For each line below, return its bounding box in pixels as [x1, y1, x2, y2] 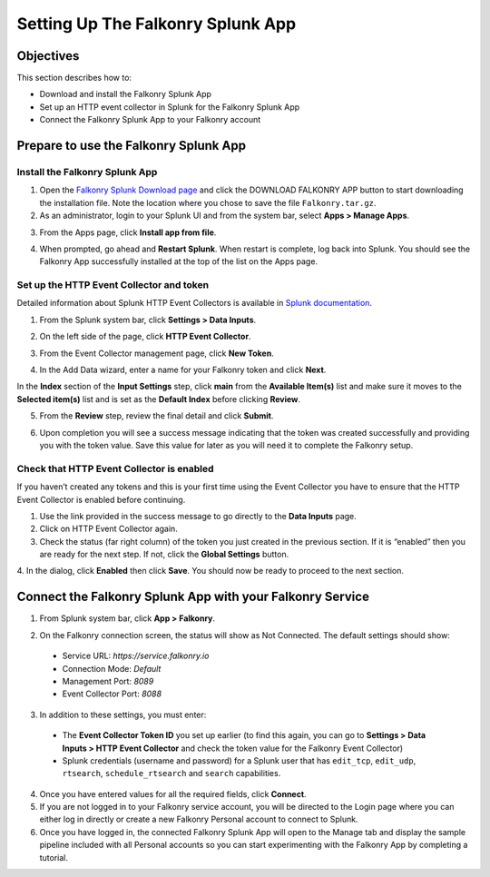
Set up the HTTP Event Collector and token [16, 279, 209, 291]
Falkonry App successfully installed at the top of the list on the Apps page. [39, 256, 318, 267]
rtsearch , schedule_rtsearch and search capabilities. [62, 768, 281, 779]
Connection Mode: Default [62, 663, 162, 674]
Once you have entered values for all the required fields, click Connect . [39, 788, 308, 799]
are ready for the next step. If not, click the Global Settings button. [39, 549, 289, 560]
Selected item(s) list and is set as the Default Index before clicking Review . [16, 393, 301, 404]
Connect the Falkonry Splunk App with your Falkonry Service [16, 589, 369, 605]
